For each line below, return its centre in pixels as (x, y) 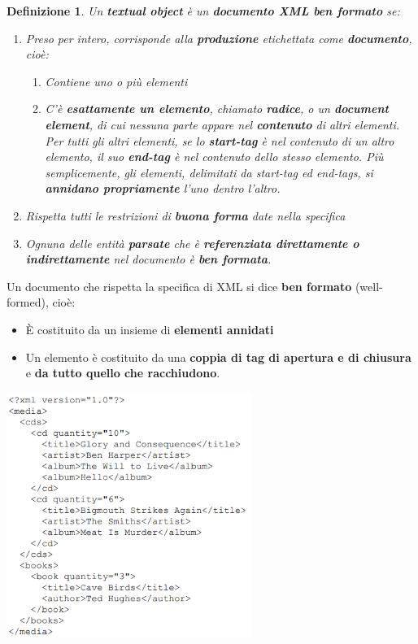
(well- (369, 286)
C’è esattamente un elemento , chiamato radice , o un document (217, 109)
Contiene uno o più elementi (116, 81)
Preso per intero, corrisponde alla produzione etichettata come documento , (219, 38)
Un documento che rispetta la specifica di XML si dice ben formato (179, 286)
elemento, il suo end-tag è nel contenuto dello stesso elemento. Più (214, 157)
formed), (28, 302)
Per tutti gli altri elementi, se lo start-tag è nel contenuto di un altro (220, 140)
